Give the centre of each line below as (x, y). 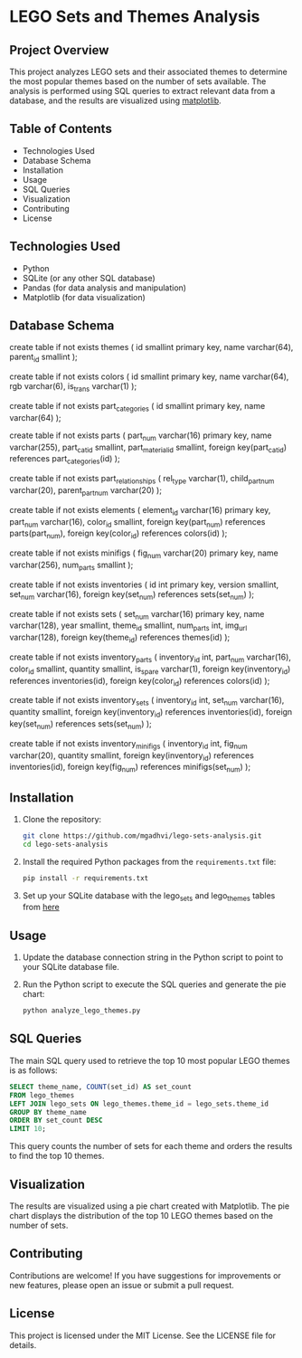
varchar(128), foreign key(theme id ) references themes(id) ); (120, 638)
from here (41, 907)
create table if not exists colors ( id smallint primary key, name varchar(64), (149, 376)
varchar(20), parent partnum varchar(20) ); (86, 491)
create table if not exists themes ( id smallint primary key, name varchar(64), (151, 347)
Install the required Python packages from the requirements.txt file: (149, 861)
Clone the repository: (62, 819)
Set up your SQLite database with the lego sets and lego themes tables (149, 896)
